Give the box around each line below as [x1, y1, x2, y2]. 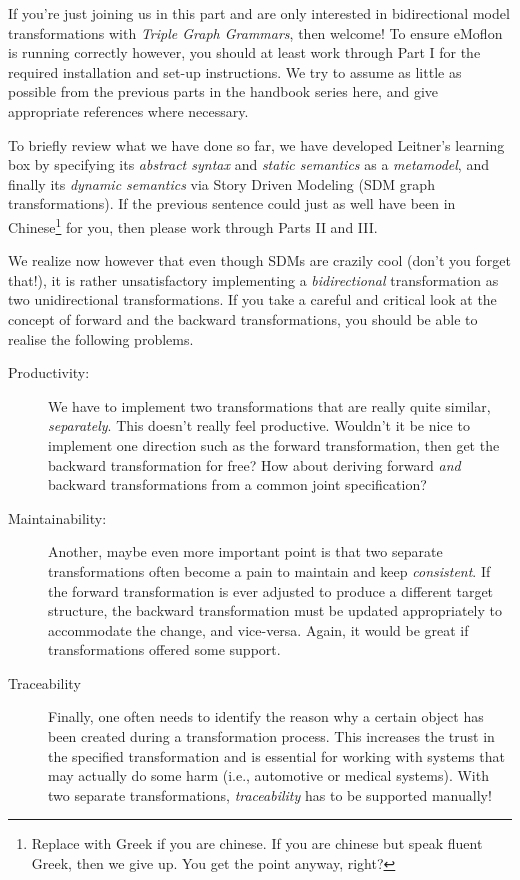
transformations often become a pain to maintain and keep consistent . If [48, 560, 491, 581]
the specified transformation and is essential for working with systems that [48, 745, 505, 766]
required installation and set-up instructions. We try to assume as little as [8, 61, 462, 82]
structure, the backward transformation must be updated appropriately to [48, 600, 503, 621]
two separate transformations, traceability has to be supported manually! [48, 784, 492, 805]
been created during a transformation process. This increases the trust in [48, 726, 495, 747]
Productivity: [8, 362, 90, 383]
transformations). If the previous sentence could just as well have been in [8, 193, 456, 214]
